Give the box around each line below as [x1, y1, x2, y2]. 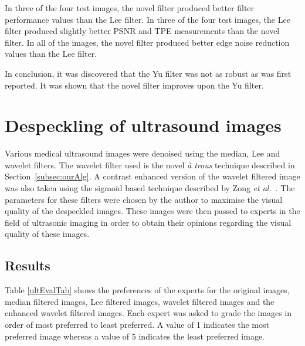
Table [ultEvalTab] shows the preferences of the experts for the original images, [5, 284, 290, 296]
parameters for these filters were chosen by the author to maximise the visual [5, 193, 283, 205]
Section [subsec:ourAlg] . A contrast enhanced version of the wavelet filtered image [5, 170, 300, 182]
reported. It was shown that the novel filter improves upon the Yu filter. [5, 79, 264, 91]
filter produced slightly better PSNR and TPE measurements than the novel [5, 25, 280, 37]
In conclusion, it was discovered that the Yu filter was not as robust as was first [5, 67, 292, 79]
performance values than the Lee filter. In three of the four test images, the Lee [5, 13, 290, 25]
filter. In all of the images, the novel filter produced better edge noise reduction [5, 36, 290, 48]
